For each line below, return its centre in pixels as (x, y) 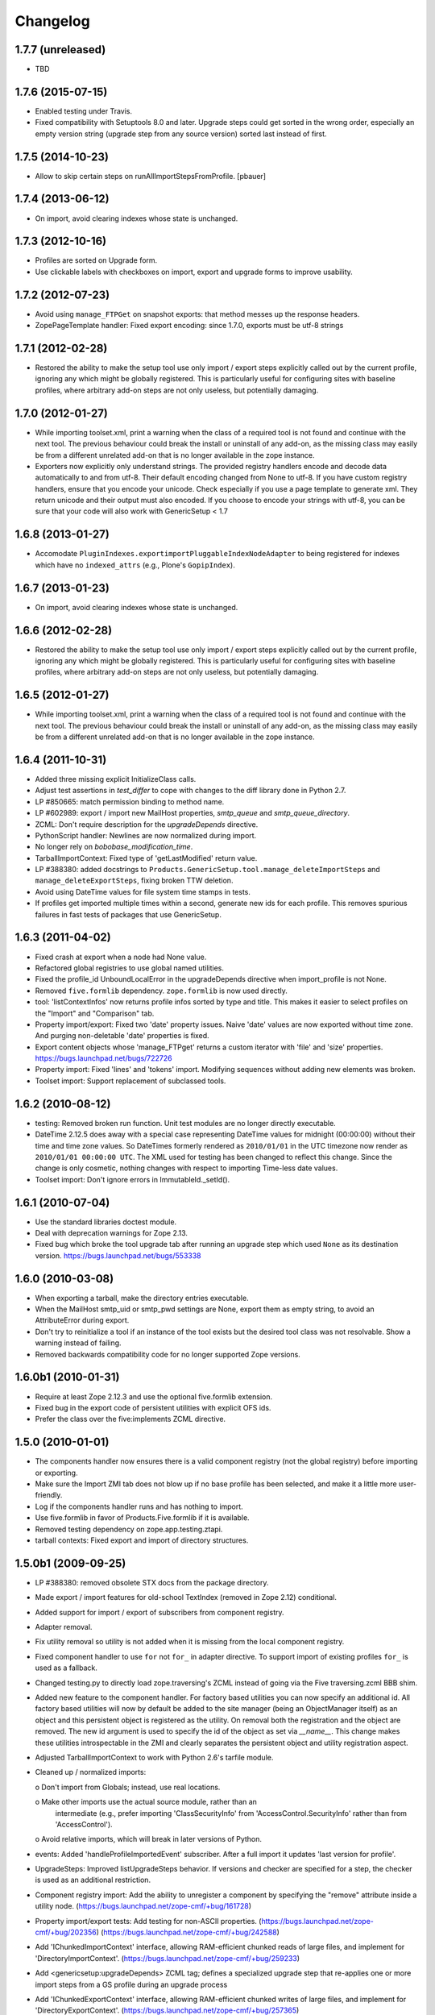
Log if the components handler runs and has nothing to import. (139, 1506)
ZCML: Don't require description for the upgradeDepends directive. (147, 824)
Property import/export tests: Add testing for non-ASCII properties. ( (148, 1921)
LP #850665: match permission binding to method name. (130, 801)
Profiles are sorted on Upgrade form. (96, 260)
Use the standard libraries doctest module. (106, 1222)
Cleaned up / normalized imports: (91, 1772)
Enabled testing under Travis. (84, 111)
